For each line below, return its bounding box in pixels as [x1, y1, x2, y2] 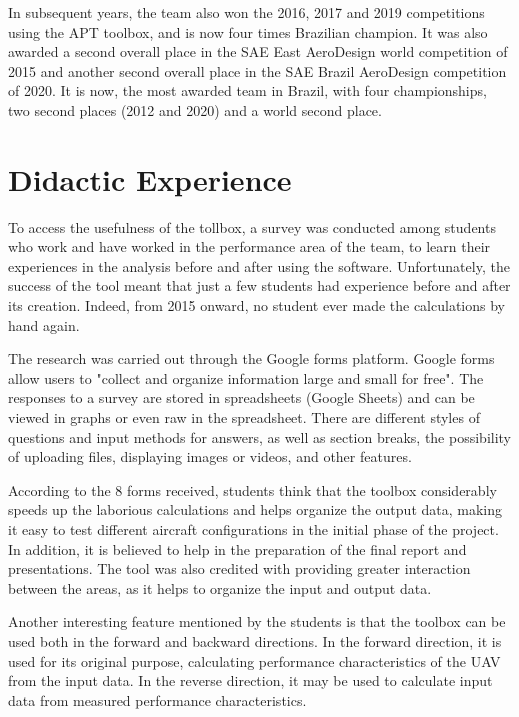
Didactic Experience [8, 158, 292, 199]
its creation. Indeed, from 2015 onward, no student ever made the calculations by [8, 295, 505, 316]
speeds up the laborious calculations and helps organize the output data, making [8, 499, 503, 520]
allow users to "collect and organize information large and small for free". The [8, 367, 484, 388]
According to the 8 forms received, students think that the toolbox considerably [8, 479, 497, 500]
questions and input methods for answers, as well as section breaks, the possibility [8, 426, 512, 447]
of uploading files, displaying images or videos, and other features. [8, 446, 412, 467]
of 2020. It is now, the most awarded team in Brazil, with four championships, [8, 80, 487, 101]
